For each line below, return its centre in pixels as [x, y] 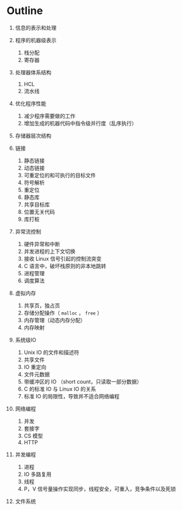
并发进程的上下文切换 [49, 251]
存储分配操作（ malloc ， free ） [63, 313]
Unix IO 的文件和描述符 [51, 352]
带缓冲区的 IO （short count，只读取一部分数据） [83, 381]
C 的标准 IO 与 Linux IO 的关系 [60, 389]
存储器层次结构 [33, 135]
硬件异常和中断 [42, 244]
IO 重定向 [35, 367]
